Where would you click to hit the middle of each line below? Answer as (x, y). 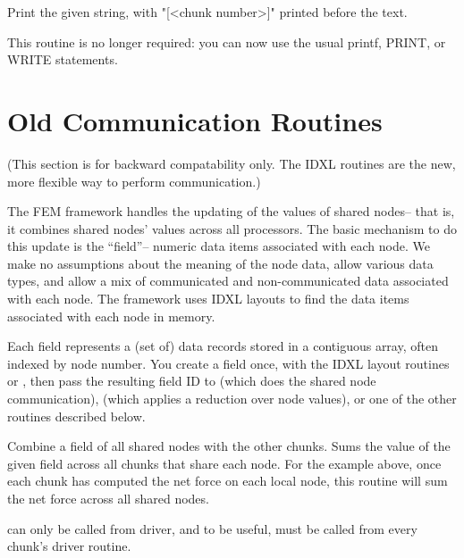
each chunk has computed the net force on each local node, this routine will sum (228, 481)
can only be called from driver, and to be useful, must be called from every (212, 528)
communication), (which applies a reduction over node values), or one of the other (232, 399)
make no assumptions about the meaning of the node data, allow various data (220, 263)
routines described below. (76, 416)
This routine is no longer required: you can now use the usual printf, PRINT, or (227, 42)
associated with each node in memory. (111, 316)
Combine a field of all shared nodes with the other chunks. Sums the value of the (229, 446)
